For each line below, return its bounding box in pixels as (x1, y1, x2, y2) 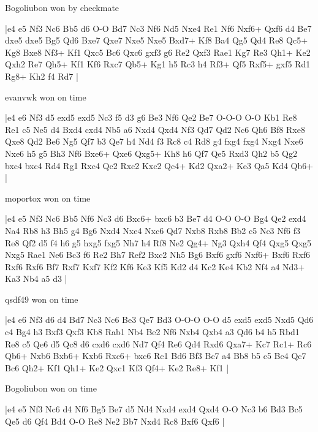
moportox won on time (5, 191, 91, 204)
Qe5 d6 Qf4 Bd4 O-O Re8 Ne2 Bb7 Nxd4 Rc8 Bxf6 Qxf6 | (5, 414, 225, 427)
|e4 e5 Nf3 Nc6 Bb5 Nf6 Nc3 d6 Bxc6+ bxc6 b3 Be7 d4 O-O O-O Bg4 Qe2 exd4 (5, 212, 306, 225)
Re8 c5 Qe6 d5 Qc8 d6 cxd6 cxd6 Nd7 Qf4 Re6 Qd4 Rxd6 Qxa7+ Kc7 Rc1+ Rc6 (5, 337, 312, 350)
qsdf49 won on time (5, 292, 78, 305)
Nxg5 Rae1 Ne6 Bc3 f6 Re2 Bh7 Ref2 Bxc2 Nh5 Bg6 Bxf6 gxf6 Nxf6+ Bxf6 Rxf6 (5, 248, 311, 261)
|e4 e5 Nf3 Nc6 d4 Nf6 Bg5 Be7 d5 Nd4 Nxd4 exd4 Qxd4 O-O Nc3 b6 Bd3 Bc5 (5, 403, 303, 415)
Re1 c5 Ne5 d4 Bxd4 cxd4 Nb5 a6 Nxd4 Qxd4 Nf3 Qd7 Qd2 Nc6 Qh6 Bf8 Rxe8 (5, 123, 305, 135)
